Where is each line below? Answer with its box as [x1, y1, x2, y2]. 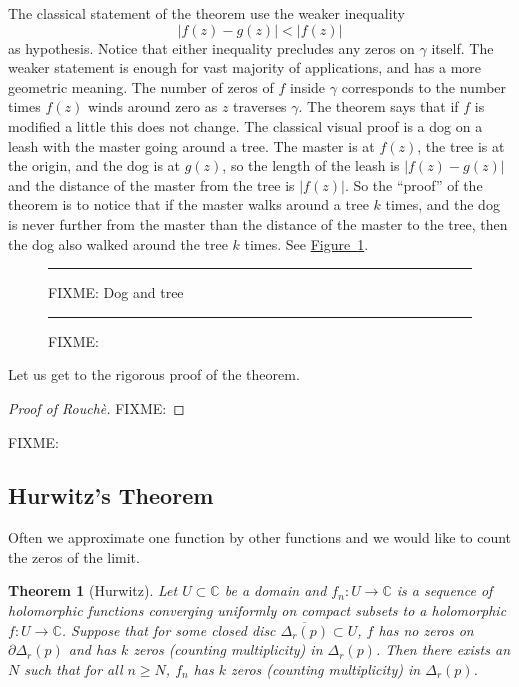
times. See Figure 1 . [244, 233, 369, 254]
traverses [233, 96, 287, 117]
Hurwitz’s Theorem [8, 480, 214, 511]
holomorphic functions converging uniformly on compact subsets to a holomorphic [8, 600, 507, 621]
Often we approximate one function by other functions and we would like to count [8, 527, 512, 548]
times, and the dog [385, 194, 500, 215]
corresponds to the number [341, 76, 507, 97]
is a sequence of [396, 580, 493, 601]
